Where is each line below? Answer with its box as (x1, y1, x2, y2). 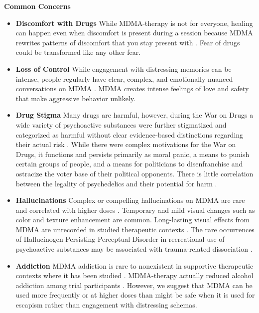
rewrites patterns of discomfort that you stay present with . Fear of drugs (15, 37, 240, 47)
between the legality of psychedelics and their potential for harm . (15, 178, 217, 188)
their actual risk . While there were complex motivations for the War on (15, 139, 236, 150)
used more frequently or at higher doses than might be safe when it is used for (15, 290, 255, 300)
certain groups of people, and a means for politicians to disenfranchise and (15, 158, 243, 169)
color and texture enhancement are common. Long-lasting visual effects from (15, 214, 250, 225)
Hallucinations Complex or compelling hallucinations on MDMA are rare (15, 195, 245, 205)
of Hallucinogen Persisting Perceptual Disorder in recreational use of (15, 234, 225, 244)
